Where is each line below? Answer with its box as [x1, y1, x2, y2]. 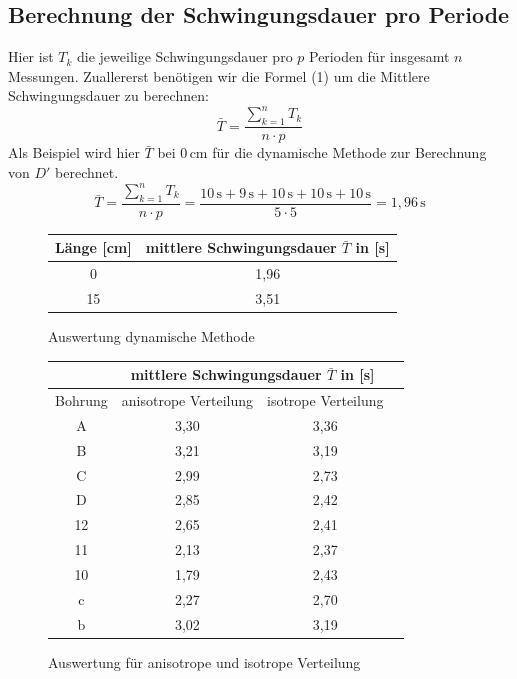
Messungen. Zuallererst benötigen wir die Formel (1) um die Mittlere [8, 65, 430, 86]
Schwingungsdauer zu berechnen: [8, 85, 209, 106]
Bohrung [55, 390, 108, 411]
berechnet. [55, 161, 119, 182]
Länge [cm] [55, 237, 132, 258]
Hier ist [8, 46, 54, 67]
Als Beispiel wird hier [8, 142, 140, 163]
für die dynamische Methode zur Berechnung [212, 142, 487, 163]
